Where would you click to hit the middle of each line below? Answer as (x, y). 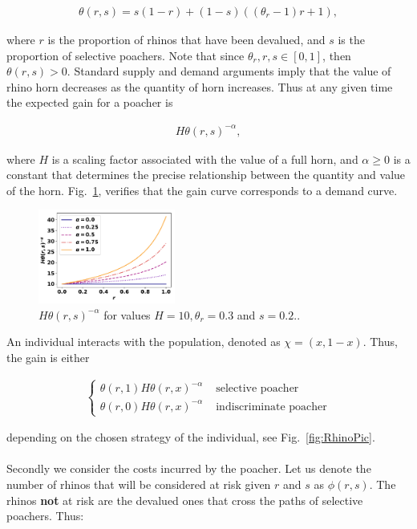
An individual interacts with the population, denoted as (144, 342)
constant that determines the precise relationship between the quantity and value (206, 175)
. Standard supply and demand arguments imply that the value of (229, 71)
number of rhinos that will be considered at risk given (139, 484)
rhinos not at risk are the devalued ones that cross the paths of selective (185, 500)
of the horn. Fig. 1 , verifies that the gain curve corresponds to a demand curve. (202, 190)
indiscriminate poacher (271, 407)
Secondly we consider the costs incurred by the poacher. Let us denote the (189, 468)
